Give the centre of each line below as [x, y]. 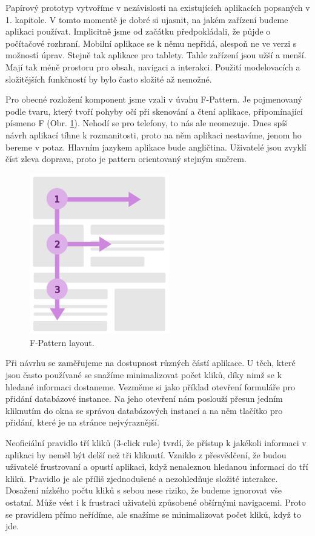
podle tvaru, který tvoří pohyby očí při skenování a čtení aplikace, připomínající [154, 111]
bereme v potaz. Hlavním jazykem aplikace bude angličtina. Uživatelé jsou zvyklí [156, 147]
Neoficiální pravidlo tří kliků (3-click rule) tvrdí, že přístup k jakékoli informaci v [156, 443]
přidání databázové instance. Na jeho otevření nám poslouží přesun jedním [144, 399]
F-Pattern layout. [62, 342]
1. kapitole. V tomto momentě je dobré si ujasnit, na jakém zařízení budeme [147, 19]
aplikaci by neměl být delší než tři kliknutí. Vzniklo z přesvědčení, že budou [146, 454]
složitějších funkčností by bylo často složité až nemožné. [109, 79]
